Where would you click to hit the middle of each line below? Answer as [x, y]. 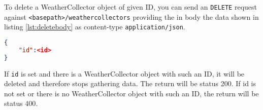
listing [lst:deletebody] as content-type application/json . [95, 27]
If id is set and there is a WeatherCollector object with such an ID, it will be [124, 73]
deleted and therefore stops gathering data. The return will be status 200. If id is [130, 83]
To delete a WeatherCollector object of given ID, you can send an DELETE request [131, 7]
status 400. [21, 103]
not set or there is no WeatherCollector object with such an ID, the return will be [131, 93]
